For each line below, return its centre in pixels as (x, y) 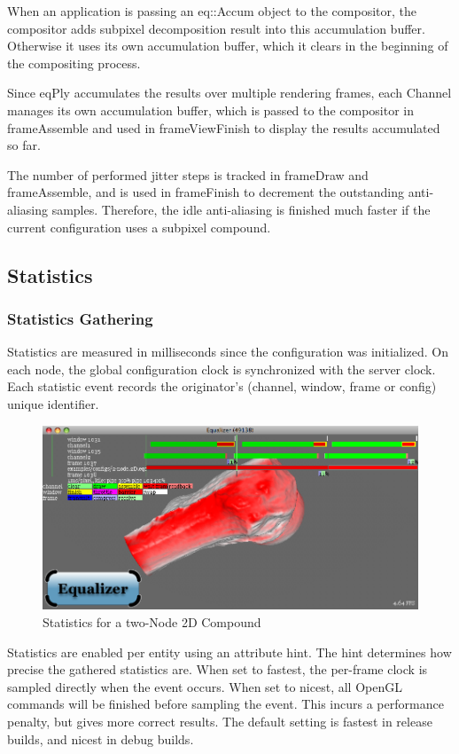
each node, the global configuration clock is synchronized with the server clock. (222, 369)
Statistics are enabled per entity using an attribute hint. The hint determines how (229, 652)
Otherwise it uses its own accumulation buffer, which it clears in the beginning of (228, 46)
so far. (24, 145)
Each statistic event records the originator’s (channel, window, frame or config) (222, 386)
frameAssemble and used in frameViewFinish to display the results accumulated (224, 127)
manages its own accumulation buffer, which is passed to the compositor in (211, 110)
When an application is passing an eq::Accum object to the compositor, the (212, 11)
